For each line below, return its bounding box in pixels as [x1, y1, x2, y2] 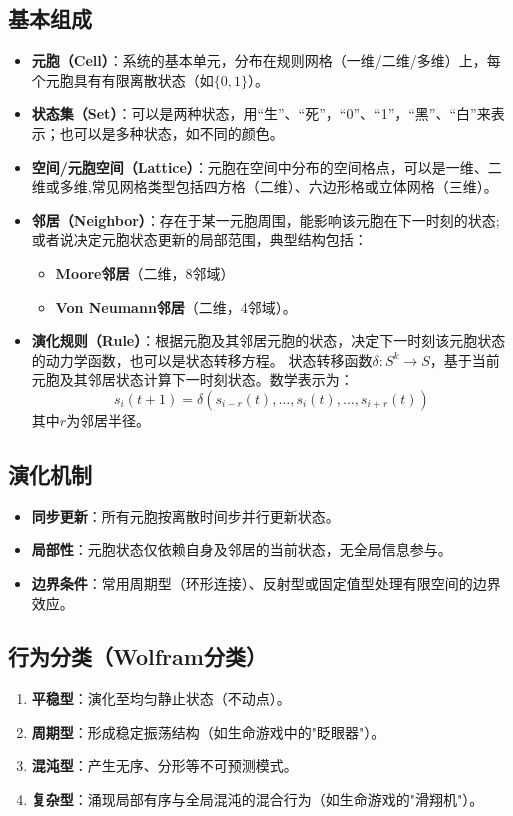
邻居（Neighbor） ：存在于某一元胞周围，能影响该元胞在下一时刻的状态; [31, 209, 500, 230]
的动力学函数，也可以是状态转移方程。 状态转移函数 [31, 349, 373, 370]
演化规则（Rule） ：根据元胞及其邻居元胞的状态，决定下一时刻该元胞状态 [31, 330, 506, 351]
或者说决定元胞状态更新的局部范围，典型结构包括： [31, 229, 368, 250]
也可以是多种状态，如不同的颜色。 [59, 122, 284, 143]
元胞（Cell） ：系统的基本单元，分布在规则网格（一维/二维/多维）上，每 [31, 50, 501, 71]
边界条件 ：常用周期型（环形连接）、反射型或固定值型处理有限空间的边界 [31, 572, 501, 593]
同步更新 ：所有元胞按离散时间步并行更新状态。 [31, 505, 340, 526]
